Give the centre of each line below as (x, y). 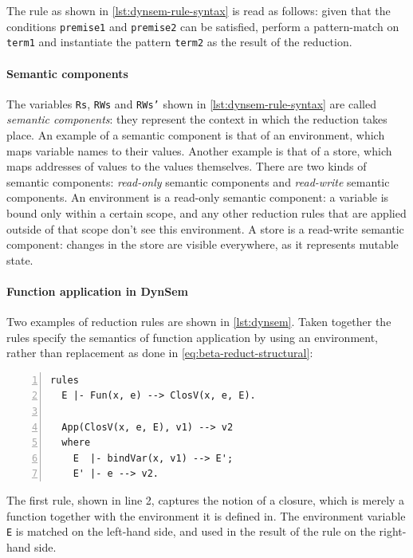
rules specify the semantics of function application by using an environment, (192, 337)
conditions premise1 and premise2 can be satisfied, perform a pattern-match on (203, 26)
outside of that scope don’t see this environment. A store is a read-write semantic (205, 228)
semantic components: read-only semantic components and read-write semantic (198, 181)
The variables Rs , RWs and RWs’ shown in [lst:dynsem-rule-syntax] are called (191, 103)
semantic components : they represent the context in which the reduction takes (197, 119)
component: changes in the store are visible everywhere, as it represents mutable (203, 244)
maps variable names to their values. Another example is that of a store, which (199, 150)
